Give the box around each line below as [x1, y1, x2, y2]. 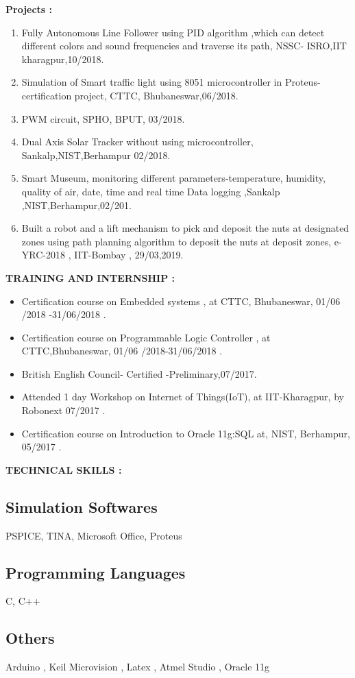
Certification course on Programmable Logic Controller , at [21, 330, 271, 344]
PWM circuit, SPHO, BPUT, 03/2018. [21, 111, 185, 125]
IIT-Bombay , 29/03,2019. [74, 247, 184, 262]
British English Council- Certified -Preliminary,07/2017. [21, 366, 257, 380]
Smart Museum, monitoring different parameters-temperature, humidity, [21, 171, 326, 185]
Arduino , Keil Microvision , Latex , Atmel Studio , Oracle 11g [5, 659, 270, 674]
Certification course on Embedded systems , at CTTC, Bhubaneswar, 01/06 [21, 293, 341, 308]
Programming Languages [5, 561, 186, 583]
